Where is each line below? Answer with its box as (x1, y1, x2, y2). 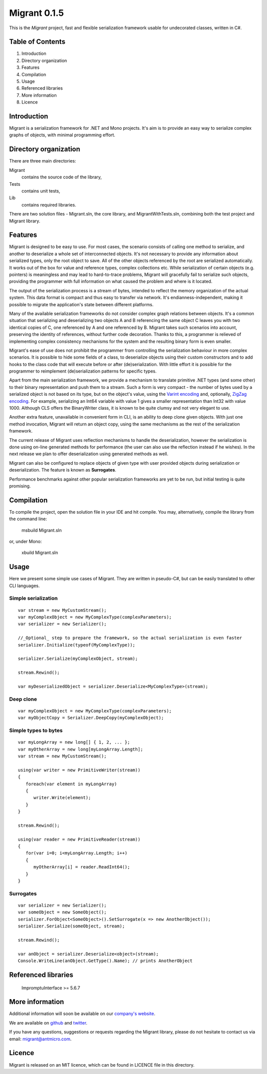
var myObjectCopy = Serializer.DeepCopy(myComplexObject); (18, 715, 164, 721)
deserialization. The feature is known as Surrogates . (9, 467, 116, 473)
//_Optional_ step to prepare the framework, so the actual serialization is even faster (18, 635, 242, 641)
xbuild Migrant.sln (21, 550, 58, 556)
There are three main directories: (9, 158, 76, 164)
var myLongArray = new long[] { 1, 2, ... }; (18, 740, 131, 745)
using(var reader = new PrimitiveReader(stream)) (18, 836, 141, 842)
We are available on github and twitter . (9, 1020, 88, 1025)
